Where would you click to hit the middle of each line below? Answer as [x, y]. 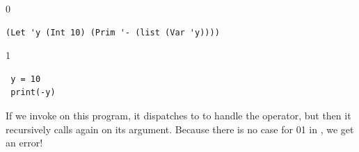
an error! [24, 143]
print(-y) [33, 93]
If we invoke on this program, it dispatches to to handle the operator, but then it [178, 115]
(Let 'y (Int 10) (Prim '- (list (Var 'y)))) [113, 32]
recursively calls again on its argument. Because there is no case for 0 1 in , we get [180, 129]
